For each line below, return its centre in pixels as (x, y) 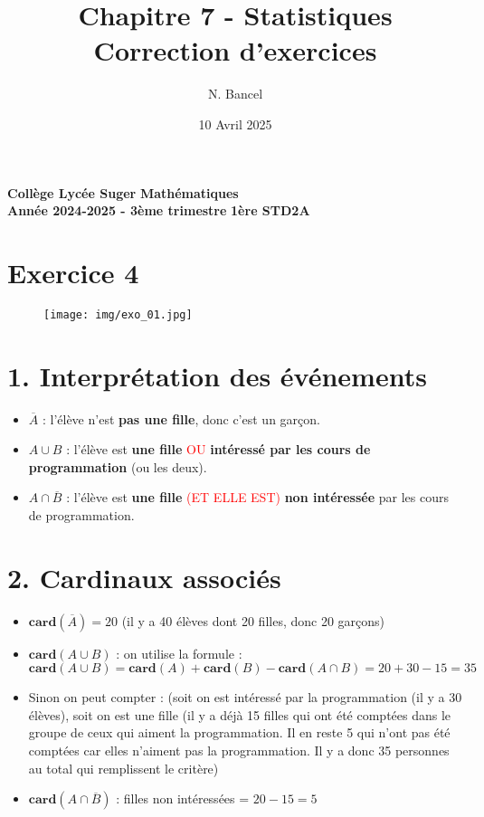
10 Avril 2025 (235, 123)
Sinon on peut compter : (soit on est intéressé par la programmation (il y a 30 (245, 697)
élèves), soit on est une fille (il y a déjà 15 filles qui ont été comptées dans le (240, 714)
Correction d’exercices (235, 50)
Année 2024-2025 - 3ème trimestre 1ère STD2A (159, 210)
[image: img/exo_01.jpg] (118, 314)
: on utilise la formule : (179, 653)
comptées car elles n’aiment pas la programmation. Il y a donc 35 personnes (239, 750)
